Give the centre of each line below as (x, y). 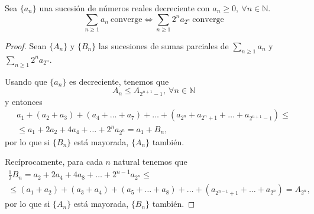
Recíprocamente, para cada (54, 162)
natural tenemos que (150, 162)
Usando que (26, 81)
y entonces (24, 101)
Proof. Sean (26, 45)
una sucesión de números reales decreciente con (124, 8)
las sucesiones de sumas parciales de (164, 45)
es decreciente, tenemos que (119, 81)
